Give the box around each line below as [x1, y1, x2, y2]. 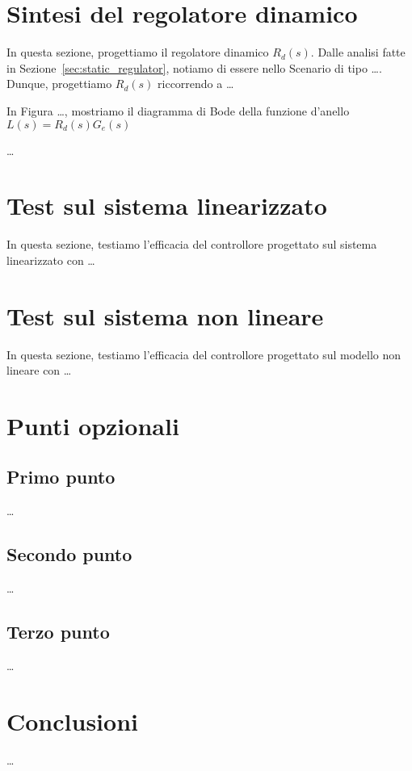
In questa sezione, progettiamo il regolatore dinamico [6, 44, 269, 61]
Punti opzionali [6, 409, 179, 442]
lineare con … [6, 362, 72, 379]
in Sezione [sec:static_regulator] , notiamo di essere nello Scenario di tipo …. [6, 59, 382, 76]
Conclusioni [6, 704, 138, 737]
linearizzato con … [6, 251, 95, 268]
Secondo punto [6, 542, 132, 567]
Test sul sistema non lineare [6, 299, 324, 332]
